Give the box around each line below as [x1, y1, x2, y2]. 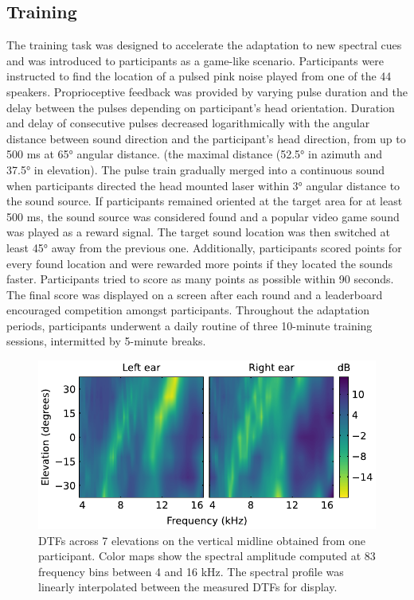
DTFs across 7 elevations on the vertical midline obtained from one [38, 532, 366, 548]
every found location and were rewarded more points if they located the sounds [6, 255, 393, 271]
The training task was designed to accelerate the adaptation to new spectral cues [6, 37, 402, 53]
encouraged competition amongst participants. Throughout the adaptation [6, 302, 370, 318]
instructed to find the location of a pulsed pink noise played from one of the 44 [6, 68, 392, 84]
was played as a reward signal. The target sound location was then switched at [6, 224, 390, 240]
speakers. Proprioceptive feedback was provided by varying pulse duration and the [6, 83, 408, 99]
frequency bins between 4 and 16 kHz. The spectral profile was [38, 563, 344, 579]
